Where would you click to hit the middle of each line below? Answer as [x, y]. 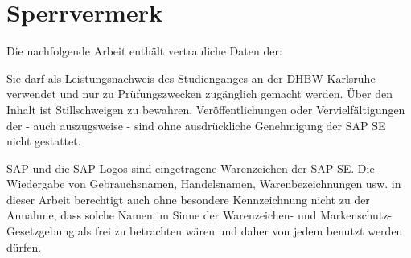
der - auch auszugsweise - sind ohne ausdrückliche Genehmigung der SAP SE [196, 125]
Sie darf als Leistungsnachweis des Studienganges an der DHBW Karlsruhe [191, 78]
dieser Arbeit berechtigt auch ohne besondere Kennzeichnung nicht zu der [188, 199]
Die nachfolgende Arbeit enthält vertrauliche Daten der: [144, 51]
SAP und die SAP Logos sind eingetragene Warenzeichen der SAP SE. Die [191, 168]
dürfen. [24, 246]
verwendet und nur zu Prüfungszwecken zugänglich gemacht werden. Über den [199, 94]
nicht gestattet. [44, 141]
